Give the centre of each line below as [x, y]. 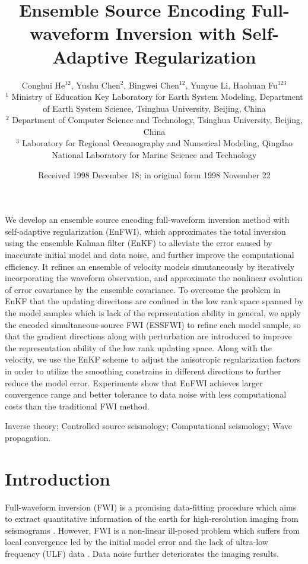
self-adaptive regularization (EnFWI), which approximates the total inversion [145, 231]
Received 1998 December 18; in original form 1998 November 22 [154, 174]
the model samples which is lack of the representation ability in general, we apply [153, 313]
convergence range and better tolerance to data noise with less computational [146, 394]
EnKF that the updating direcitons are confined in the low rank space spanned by [154, 301]
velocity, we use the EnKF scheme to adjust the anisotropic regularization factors [153, 359]
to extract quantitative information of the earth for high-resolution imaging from [152, 519]
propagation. [28, 437]
